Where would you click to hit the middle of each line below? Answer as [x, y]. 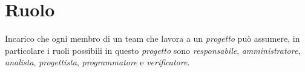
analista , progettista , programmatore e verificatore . [97, 62]
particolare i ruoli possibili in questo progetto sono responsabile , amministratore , [153, 50]
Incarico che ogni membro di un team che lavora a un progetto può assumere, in [152, 38]
